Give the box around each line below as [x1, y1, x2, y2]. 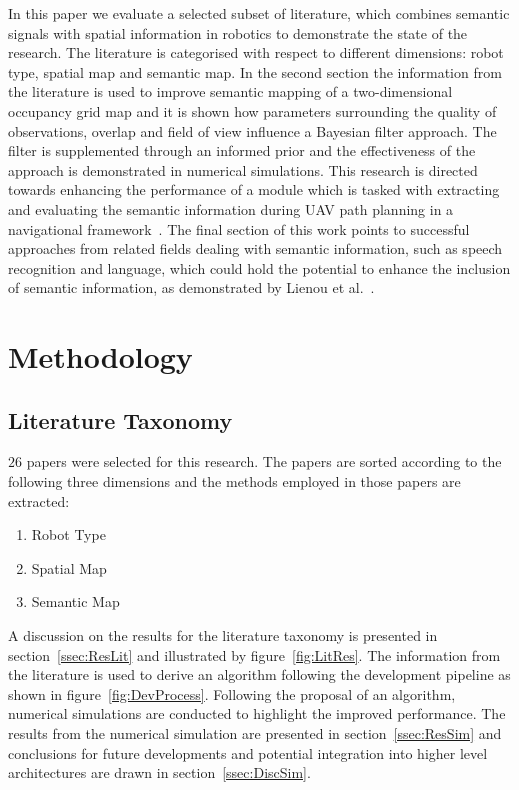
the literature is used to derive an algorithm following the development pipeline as [8, 664, 511, 685]
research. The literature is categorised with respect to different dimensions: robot [8, 42, 504, 63]
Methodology [8, 336, 193, 377]
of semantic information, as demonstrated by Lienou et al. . [8, 277, 375, 298]
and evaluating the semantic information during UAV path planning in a [8, 198, 454, 219]
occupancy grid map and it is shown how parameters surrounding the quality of [8, 100, 497, 121]
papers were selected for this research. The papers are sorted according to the [26, 451, 502, 472]
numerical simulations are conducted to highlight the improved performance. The [8, 703, 506, 724]
